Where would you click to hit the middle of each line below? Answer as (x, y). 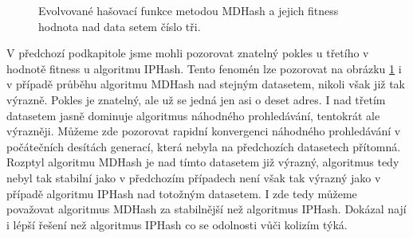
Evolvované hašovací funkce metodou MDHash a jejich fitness (189, 10)
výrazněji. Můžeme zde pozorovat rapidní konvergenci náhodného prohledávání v (204, 131)
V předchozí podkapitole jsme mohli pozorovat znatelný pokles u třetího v (188, 53)
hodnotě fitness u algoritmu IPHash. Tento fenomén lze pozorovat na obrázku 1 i (204, 68)
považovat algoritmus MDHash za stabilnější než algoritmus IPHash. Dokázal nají (206, 209)
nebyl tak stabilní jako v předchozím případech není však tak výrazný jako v (194, 177)
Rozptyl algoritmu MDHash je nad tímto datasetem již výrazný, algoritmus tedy (203, 162)
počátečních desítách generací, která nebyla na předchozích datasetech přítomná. (204, 146)
